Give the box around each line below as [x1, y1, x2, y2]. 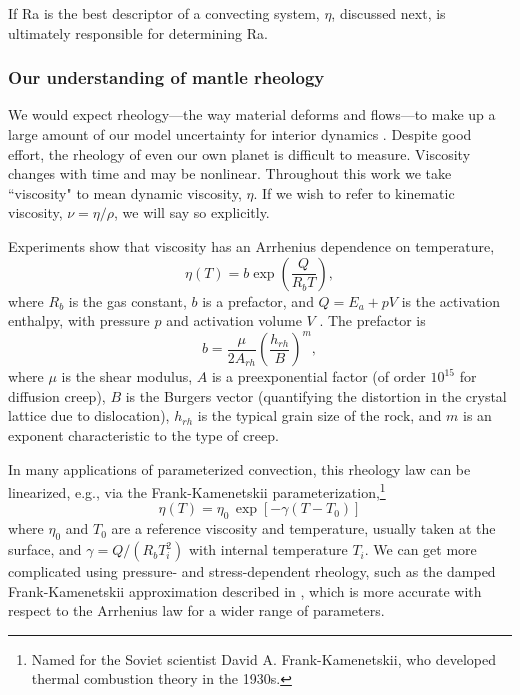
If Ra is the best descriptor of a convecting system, [8, 3, 320, 23]
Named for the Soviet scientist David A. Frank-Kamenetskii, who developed [31, 648, 497, 669]
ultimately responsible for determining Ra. [8, 22, 268, 43]
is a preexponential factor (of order [211, 366, 426, 387]
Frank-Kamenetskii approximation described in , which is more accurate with [8, 580, 482, 601]
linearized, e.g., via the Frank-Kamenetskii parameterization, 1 [8, 479, 386, 502]
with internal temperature [188, 539, 348, 560]
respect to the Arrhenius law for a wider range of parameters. [8, 600, 385, 621]
